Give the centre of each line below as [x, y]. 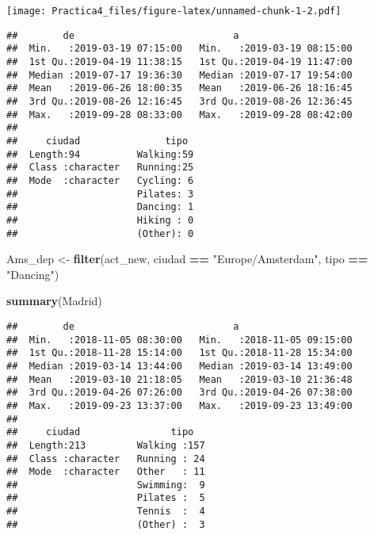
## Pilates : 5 [106, 498]
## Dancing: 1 [100, 207]
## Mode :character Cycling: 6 [100, 180]
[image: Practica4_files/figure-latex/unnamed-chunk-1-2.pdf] [174, 11]
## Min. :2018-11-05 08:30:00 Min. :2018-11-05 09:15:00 [179, 340]
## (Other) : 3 [106, 524]
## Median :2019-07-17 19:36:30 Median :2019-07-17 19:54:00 [179, 75]
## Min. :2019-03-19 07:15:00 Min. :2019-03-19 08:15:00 [179, 49]
